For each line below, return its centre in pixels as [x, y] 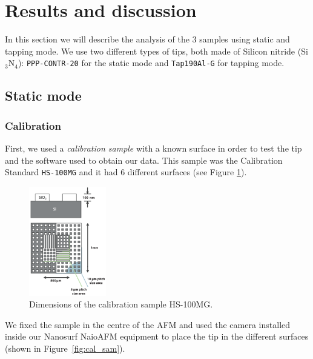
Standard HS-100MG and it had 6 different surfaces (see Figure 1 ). [126, 172]
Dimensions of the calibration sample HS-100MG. [121, 304]
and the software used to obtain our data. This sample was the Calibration [144, 160]
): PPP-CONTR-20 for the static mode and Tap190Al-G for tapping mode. [151, 63]
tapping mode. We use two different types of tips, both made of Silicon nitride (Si [156, 51]
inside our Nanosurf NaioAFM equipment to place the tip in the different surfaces [157, 336]
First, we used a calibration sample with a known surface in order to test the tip [153, 148]
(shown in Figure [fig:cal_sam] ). [65, 348]
